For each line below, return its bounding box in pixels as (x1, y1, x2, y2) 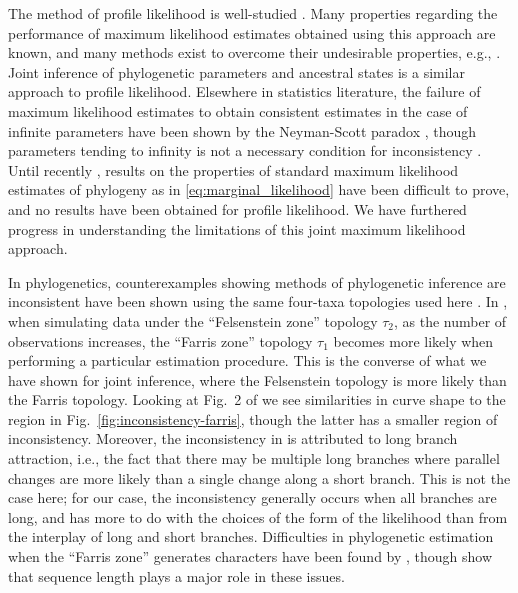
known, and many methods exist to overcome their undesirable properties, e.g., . (8, 42, 501, 63)
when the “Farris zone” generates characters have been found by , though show (8, 546, 493, 567)
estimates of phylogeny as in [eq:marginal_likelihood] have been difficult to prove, (8, 179, 510, 200)
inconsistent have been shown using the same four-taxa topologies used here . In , (8, 291, 508, 312)
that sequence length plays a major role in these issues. (8, 565, 345, 586)
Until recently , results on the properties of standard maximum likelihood (8, 159, 459, 180)
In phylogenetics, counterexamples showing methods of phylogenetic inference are (8, 271, 506, 292)
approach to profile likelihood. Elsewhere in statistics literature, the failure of (8, 81, 481, 102)
